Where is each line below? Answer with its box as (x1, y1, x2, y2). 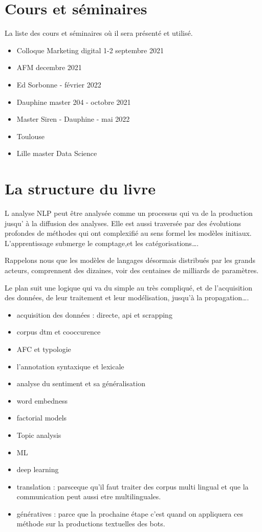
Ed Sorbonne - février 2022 (16, 79, 101, 90)
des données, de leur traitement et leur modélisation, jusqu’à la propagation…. (5, 292, 249, 303)
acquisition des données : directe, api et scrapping (16, 309, 172, 320)
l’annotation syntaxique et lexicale (16, 361, 124, 371)
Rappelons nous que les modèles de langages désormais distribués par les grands (5, 255, 255, 265)
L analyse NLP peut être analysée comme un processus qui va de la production (5, 208, 253, 218)
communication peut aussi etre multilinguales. (16, 491, 161, 502)
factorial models (16, 412, 67, 423)
